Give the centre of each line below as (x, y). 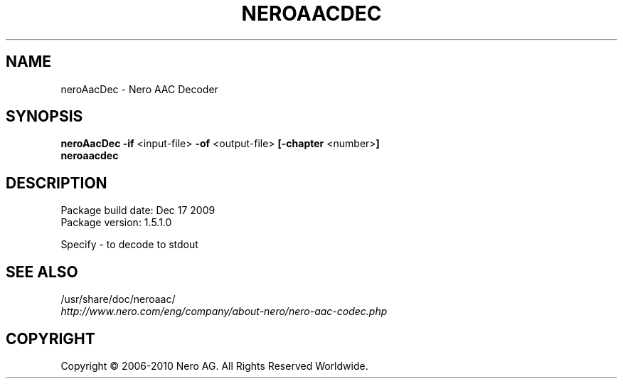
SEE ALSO (42, 272)
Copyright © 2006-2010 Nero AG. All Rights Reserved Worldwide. (214, 366)
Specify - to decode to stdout (129, 245)
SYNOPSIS (44, 117)
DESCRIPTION (57, 183)
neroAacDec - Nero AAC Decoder (139, 89)
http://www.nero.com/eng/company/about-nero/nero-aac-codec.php (224, 311)
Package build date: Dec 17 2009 (138, 210)
